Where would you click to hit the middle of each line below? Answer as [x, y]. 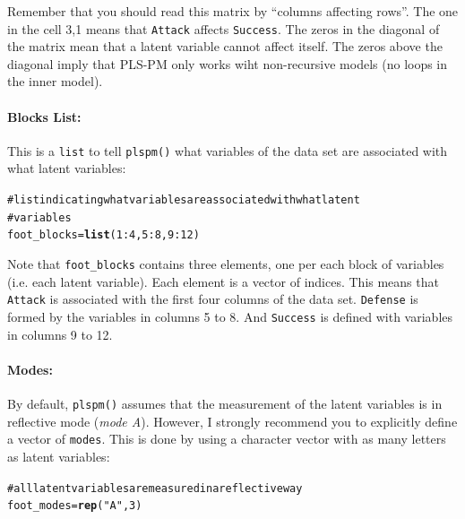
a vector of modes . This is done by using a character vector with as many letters [227, 439]
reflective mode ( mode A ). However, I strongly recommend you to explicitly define [232, 421]
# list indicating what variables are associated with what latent [184, 200]
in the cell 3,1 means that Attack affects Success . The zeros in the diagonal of [224, 28]
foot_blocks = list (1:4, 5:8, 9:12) [103, 235]
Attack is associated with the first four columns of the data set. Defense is [213, 299]
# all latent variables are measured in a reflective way [155, 488]
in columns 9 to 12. [60, 334]
